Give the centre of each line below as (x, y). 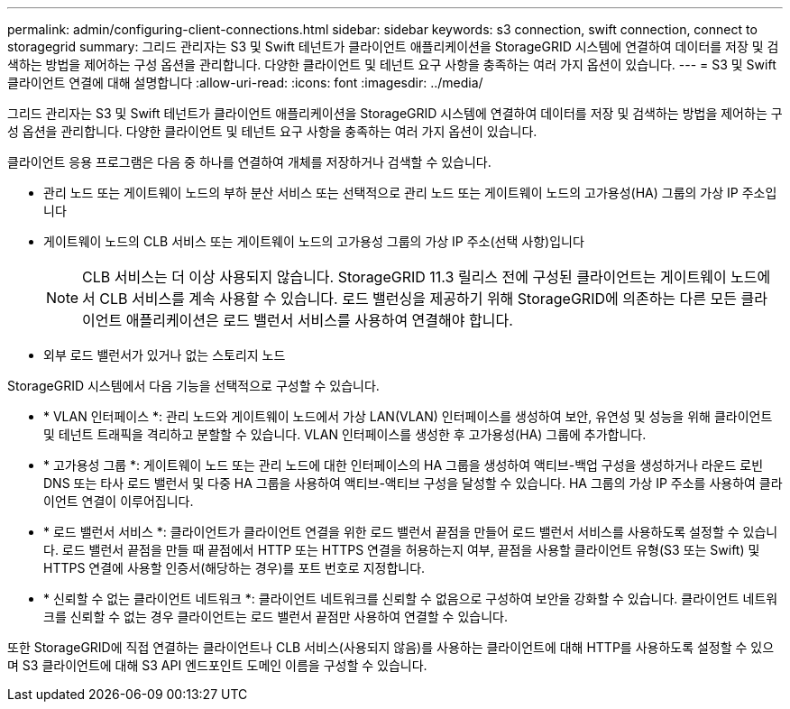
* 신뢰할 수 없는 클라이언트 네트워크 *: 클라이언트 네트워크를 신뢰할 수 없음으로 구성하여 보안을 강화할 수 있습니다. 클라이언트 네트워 (411, 599)
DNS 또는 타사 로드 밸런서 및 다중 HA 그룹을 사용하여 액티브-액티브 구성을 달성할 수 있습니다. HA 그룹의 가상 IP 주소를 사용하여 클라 (413, 483)
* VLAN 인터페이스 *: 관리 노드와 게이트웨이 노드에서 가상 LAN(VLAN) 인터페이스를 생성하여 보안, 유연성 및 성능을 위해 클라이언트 (408, 416)
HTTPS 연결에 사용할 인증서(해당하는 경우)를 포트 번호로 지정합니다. (234, 568)
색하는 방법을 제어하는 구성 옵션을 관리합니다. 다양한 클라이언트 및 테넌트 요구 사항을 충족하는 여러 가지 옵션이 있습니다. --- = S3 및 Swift (392, 64)
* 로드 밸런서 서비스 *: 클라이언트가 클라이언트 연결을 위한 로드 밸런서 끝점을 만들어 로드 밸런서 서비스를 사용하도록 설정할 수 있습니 (411, 532)
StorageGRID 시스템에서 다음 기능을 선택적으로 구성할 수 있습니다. (193, 386)
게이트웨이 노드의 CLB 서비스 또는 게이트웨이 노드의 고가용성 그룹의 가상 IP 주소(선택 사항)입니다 (314, 241)
